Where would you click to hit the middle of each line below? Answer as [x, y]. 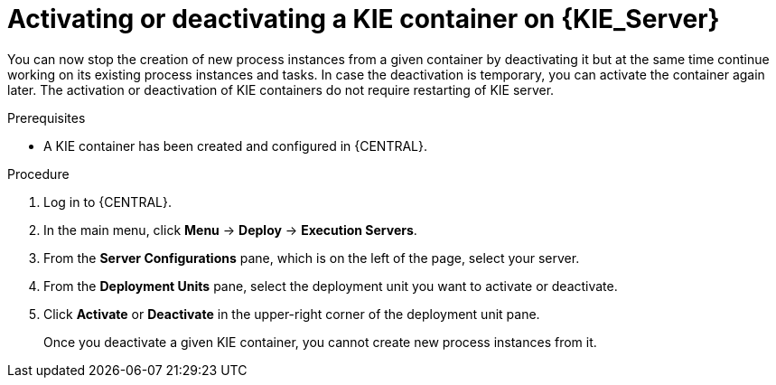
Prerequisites [47, 117]
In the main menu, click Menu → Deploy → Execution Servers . [230, 230]
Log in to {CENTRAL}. [108, 202]
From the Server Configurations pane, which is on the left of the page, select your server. [312, 258]
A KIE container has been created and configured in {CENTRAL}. [236, 146]
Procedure [38, 174]
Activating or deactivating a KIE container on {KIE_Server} [364, 19]
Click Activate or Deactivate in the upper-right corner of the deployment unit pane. [292, 314]
